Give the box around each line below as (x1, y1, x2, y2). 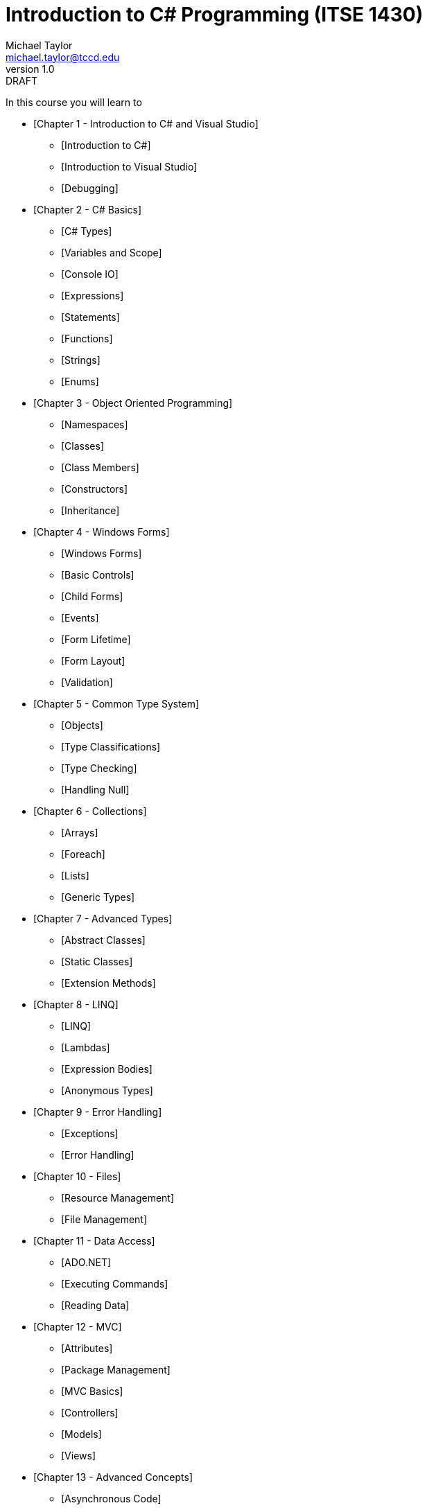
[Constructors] (61, 482, 128, 495)
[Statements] (61, 310, 120, 323)
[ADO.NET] (61, 1256, 112, 1268)
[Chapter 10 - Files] (33, 1170, 121, 1182)
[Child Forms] (61, 590, 123, 602)
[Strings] (61, 353, 101, 366)
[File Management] (61, 1213, 148, 1225)
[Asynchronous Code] (61, 1492, 162, 1504)
